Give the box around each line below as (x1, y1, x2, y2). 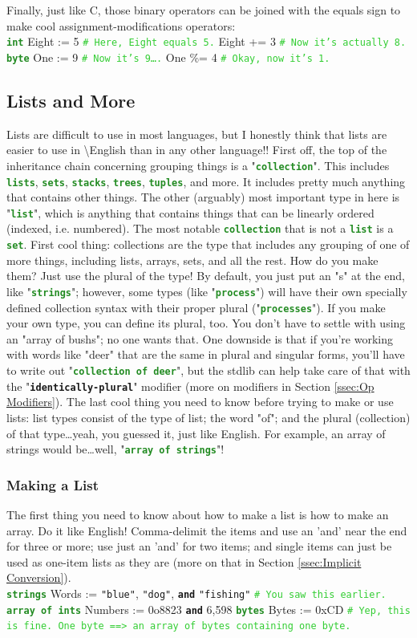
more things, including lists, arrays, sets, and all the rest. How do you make (6, 251, 379, 268)
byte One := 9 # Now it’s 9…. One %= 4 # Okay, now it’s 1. (6, 48, 330, 65)
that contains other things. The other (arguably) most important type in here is (6, 189, 400, 205)
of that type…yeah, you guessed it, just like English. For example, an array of (6, 425, 386, 441)
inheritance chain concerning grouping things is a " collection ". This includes (6, 156, 390, 173)
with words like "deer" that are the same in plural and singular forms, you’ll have (6, 346, 405, 363)
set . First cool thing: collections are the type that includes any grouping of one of (6, 236, 410, 253)
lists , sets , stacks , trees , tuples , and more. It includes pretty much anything (6, 173, 406, 189)
